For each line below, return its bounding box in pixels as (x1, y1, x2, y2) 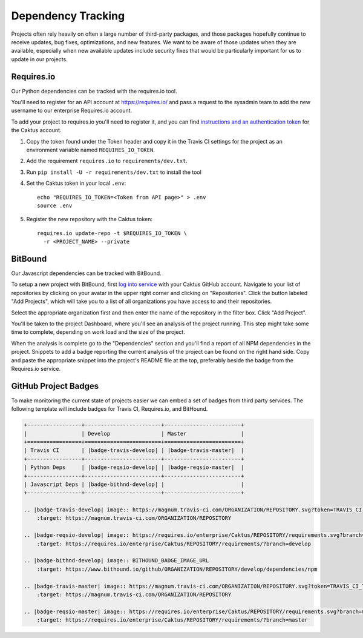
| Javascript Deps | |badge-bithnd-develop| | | (24, 480, 244, 488)
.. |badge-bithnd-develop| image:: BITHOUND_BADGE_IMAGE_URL (24, 557, 209, 564)
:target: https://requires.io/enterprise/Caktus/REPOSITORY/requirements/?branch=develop (36, 540, 312, 547)
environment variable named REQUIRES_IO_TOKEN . (26, 146, 155, 153)
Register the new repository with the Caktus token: (26, 216, 152, 223)
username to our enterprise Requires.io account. (11, 107, 132, 115)
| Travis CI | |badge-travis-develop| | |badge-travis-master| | (24, 447, 244, 454)
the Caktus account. (11, 127, 62, 134)
